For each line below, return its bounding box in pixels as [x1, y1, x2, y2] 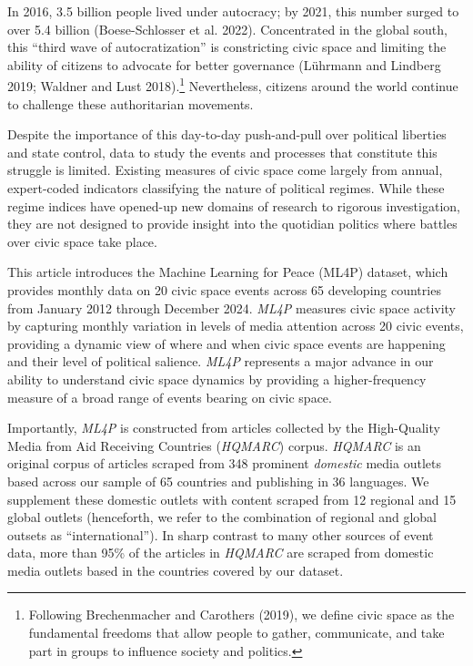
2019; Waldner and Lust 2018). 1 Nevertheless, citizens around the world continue [7, 74, 458, 96]
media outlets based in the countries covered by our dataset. [7, 560, 344, 579]
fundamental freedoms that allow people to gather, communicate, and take [28, 623, 445, 642]
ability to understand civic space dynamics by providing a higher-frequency [7, 369, 427, 388]
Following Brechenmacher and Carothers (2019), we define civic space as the [28, 605, 455, 624]
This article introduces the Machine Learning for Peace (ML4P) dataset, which [7, 262, 448, 282]
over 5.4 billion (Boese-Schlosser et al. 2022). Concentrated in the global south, [7, 19, 448, 38]
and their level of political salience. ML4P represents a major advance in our [7, 352, 434, 371]
